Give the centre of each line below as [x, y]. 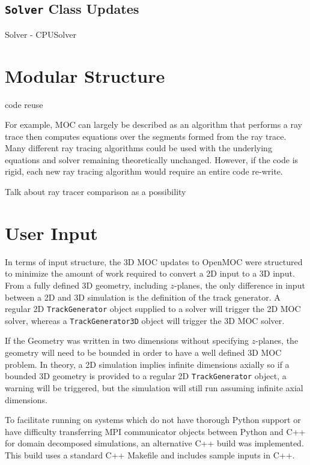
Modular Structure [85, 75]
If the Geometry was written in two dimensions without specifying [127, 340]
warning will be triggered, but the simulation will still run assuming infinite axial [154, 387]
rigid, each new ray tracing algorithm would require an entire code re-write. [144, 171]
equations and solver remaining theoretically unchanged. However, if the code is [152, 159]
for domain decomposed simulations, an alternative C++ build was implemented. [154, 443]
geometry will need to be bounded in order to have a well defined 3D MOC [143, 352]
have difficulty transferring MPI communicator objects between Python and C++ [155, 431]
